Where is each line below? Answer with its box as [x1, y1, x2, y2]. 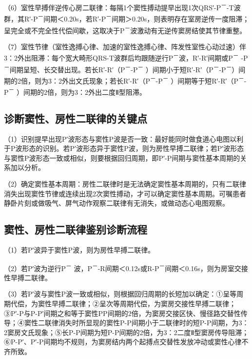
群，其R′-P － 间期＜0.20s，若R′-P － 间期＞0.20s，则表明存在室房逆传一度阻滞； [4, 12, 250, 23]
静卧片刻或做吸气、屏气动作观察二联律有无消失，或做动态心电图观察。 [4, 198, 229, 208]
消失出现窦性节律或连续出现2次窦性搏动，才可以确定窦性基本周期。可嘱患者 [4, 188, 246, 198]
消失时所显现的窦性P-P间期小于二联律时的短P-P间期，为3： [58, 317, 249, 328]
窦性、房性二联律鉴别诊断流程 [4, 222, 147, 237]
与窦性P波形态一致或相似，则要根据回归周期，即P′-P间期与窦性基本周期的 [4, 152, 240, 163]
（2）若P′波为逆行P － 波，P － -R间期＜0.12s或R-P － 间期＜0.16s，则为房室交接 [4, 261, 248, 273]
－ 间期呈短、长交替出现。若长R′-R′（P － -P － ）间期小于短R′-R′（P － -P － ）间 [4, 63, 246, 74]
